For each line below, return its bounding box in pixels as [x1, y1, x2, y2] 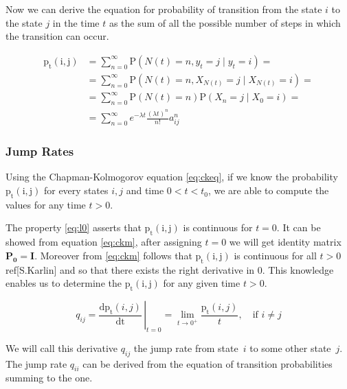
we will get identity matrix [229, 235, 342, 249]
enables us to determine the [5, 276, 122, 290]
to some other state [249, 340, 331, 355]
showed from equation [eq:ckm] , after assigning [5, 235, 202, 249]
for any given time [163, 276, 240, 290]
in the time [52, 15, 100, 30]
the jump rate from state [133, 340, 238, 355]
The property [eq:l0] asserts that [5, 220, 142, 235]
